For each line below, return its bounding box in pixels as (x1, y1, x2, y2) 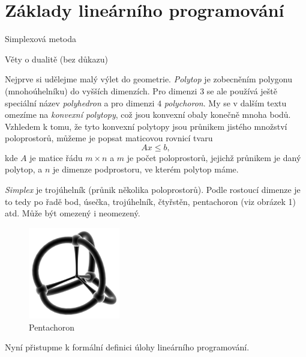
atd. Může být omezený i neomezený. (5, 207, 140, 219)
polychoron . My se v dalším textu (164, 96, 287, 109)
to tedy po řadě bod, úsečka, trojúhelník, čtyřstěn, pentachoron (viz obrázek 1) (5, 195, 296, 207)
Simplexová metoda (5, 32, 76, 45)
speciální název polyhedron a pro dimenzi (5, 96, 155, 109)
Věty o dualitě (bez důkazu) (5, 52, 108, 65)
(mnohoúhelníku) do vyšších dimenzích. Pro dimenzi (5, 84, 197, 97)
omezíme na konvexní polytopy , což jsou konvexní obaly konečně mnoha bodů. (5, 108, 291, 121)
